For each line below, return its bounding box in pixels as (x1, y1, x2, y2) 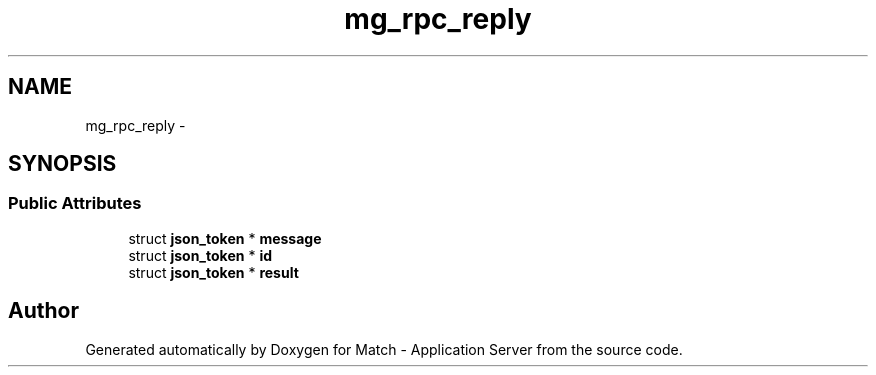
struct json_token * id (128, 246, 272, 264)
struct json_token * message (128, 229, 322, 247)
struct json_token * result (128, 263, 299, 281)
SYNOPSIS (8, 151, 117, 177)
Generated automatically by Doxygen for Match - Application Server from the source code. (85, 340, 683, 358)
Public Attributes (8, 193, 142, 214)
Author (8, 298, 79, 324)
